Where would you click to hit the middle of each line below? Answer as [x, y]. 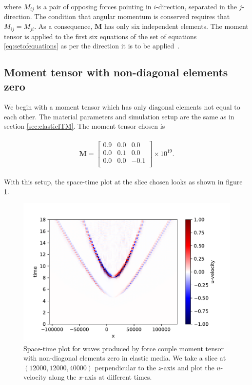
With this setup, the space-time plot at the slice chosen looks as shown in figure [123, 182]
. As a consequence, [63, 26]
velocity [35, 377]
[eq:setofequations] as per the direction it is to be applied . [92, 46]
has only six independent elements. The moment [176, 26]
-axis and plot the [188, 367]
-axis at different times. [117, 377]
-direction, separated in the [196, 6]
